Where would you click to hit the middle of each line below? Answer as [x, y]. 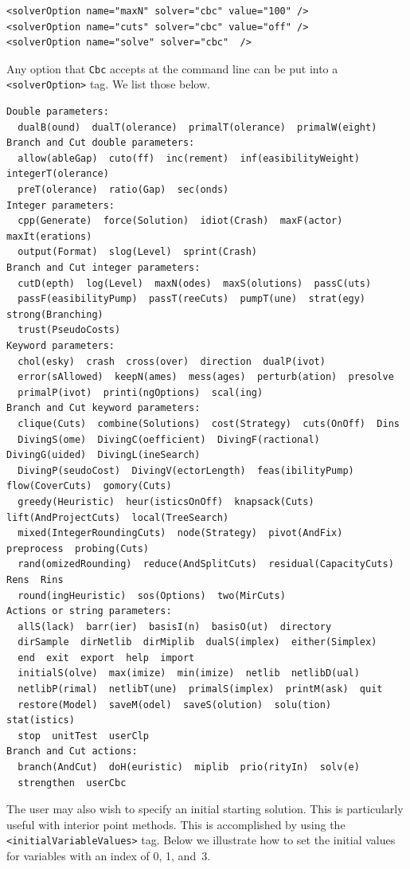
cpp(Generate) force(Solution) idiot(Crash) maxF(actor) [180, 221]
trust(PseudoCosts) [69, 330]
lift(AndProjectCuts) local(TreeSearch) [118, 517]
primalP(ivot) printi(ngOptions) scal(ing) [141, 392]
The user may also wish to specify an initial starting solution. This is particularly [205, 809]
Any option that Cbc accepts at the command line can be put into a [172, 68]
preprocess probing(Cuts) [78, 548]
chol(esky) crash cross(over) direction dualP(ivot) [172, 361]
